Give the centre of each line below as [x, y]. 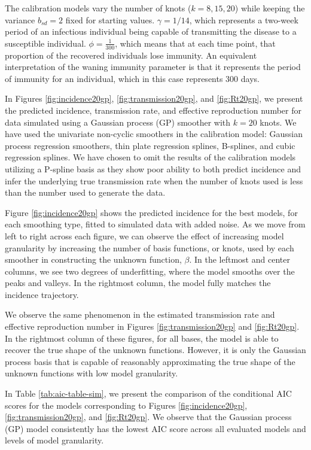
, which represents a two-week [244, 19]
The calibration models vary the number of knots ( [98, 8]
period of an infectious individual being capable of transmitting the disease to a [151, 31]
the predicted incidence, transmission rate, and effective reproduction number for [153, 110]
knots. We [278, 122]
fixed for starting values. [110, 19]
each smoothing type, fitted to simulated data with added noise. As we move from [155, 224]
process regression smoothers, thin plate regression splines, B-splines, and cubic [150, 145]
